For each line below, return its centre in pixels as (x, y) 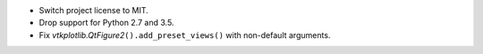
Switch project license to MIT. (94, 10)
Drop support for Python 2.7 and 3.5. (106, 23)
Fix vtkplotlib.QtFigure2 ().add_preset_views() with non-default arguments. (185, 35)
